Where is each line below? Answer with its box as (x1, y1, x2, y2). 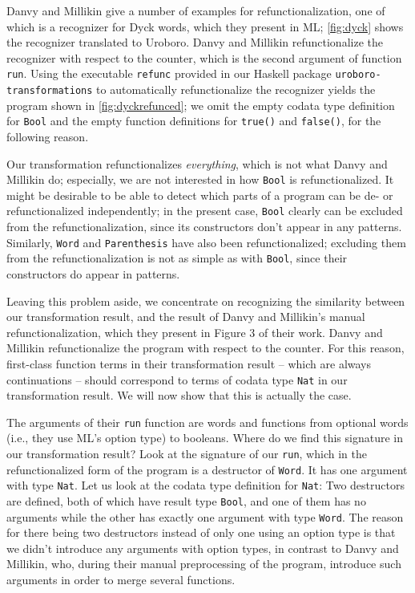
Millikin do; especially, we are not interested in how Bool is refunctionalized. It (6, 171, 394, 188)
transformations (6, 85, 93, 97)
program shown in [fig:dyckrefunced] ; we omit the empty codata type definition (6, 96, 395, 113)
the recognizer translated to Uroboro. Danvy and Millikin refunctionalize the (6, 34, 383, 51)
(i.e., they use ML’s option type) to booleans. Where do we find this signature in (6, 429, 403, 446)
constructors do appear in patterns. (6, 265, 180, 282)
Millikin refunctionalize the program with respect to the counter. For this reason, (6, 339, 405, 356)
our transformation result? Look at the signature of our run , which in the (6, 445, 367, 461)
